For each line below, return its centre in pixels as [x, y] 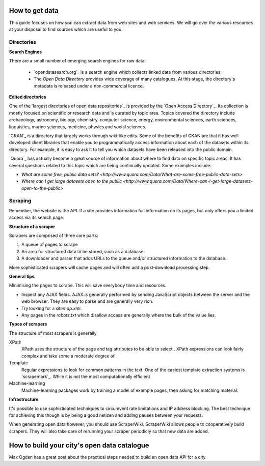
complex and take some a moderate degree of [68, 356]
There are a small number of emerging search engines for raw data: [78, 61]
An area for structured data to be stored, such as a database [82, 251]
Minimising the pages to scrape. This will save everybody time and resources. [88, 286]
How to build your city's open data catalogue [79, 445]
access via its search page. [37, 218]
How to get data [34, 11]
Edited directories [28, 97]
